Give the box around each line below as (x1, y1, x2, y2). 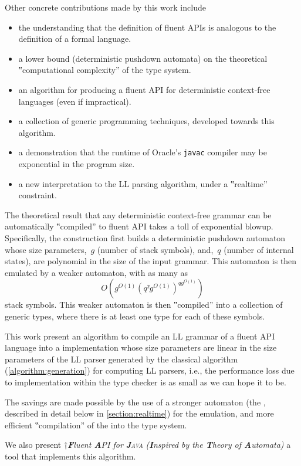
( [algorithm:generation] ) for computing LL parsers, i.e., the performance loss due (5, 364, 295, 377)
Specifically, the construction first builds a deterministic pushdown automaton (5, 231, 286, 244)
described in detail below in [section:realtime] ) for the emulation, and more (5, 407, 274, 420)
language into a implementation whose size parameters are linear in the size (5, 341, 277, 354)
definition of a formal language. (18, 32, 131, 45)
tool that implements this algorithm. (5, 450, 136, 462)
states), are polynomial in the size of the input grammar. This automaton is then (5, 255, 297, 267)
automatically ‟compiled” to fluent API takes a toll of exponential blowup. (5, 220, 273, 232)
